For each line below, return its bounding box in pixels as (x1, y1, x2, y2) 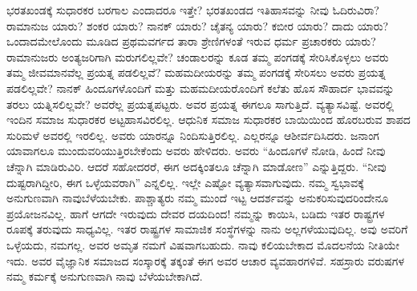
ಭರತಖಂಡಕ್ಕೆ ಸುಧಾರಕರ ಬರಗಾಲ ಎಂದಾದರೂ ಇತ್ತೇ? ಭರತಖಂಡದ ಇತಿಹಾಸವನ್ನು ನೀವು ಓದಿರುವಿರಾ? (6, 2, 379, 18)
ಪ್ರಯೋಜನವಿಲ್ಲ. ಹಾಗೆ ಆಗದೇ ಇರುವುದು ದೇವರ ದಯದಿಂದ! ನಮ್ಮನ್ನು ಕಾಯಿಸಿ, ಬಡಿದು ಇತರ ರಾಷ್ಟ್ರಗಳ (6, 205, 385, 221)
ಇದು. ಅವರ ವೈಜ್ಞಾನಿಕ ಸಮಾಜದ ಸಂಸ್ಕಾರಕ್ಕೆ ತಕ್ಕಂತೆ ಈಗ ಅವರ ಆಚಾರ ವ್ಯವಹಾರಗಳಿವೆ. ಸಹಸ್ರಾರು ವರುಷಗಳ (6, 252, 405, 269)
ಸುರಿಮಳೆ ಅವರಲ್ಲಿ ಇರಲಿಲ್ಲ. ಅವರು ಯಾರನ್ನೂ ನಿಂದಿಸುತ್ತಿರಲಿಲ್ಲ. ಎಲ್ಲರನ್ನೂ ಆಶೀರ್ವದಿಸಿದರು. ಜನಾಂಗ (6, 126, 379, 143)
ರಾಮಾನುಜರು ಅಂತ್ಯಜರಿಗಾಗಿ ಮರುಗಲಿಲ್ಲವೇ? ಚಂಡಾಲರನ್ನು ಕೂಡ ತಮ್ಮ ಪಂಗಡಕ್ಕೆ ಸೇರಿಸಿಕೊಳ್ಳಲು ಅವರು (6, 48, 389, 65)
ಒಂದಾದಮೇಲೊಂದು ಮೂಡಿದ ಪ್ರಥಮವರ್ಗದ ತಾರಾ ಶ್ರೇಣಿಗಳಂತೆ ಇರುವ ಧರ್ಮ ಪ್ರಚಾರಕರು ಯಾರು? (6, 33, 376, 50)
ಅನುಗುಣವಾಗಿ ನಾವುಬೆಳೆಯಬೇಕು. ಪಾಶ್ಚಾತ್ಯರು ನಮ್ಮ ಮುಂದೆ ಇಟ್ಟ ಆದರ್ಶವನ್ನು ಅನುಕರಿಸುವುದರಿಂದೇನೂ (6, 189, 389, 206)
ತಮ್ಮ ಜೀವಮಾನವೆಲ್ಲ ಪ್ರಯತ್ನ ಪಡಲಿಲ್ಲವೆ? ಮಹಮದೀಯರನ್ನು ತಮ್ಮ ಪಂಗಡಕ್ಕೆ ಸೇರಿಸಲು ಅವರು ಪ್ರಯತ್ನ (6, 64, 386, 81)
